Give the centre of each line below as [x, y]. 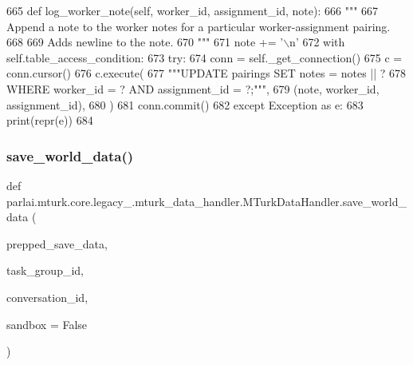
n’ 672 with [317, 42]
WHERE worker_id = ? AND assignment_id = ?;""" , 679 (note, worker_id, [193, 88]
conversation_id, [47, 297]
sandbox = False [47, 324]
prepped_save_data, [57, 243]
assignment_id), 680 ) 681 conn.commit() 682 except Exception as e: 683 [185, 104]
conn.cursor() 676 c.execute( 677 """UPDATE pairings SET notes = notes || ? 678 [206, 73]
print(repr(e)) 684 [50, 120]
